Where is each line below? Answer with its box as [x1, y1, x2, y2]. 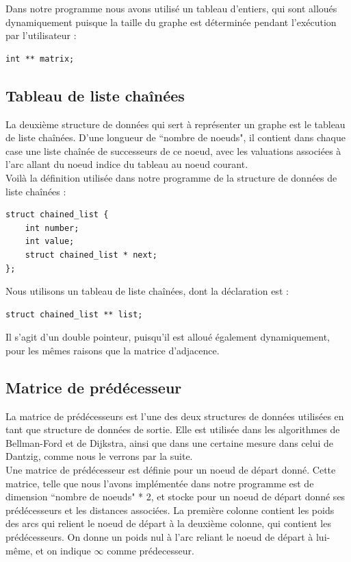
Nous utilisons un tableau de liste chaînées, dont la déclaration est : [5, 284, 289, 298]
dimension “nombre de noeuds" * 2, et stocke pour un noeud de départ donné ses [5, 489, 346, 504]
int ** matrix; [5, 53, 75, 64]
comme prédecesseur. [107, 543, 194, 557]
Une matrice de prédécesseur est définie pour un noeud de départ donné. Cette [5, 463, 336, 477]
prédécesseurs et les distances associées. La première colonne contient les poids [5, 502, 335, 517]
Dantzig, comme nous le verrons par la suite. [5, 449, 193, 463]
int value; [25, 236, 75, 247]
